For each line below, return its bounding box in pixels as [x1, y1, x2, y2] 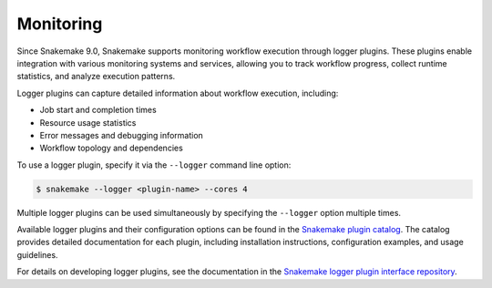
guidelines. [16, 249, 58, 260]
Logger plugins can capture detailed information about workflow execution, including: [16, 87, 339, 98]
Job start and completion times [39, 105, 157, 116]
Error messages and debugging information [39, 129, 204, 140]
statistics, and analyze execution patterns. [16, 71, 176, 82]
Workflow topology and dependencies [39, 142, 184, 154]
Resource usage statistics [39, 117, 137, 128]
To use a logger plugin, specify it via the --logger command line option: [16, 159, 292, 170]
